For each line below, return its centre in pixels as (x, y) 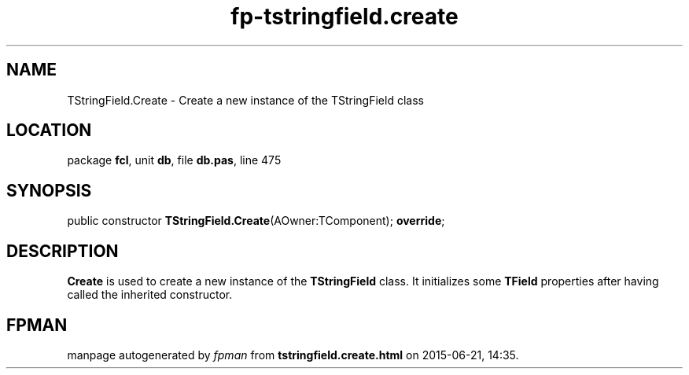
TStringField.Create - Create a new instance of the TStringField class (245, 100)
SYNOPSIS (49, 190)
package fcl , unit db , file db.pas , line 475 (174, 160)
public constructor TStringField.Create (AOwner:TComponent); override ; (256, 221)
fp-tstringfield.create (344, 17)
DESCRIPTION (63, 251)
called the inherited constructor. (150, 295)
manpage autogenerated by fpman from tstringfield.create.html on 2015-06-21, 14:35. (293, 355)
